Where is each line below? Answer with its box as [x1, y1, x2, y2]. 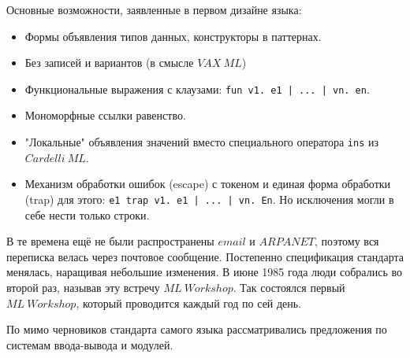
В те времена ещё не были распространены [6, 233, 214, 249]
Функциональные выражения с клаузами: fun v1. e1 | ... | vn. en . [24, 80, 370, 97]
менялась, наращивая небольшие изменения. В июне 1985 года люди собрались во [6, 264, 402, 280]
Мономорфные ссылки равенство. [24, 107, 186, 124]
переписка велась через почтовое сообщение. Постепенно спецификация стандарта [6, 248, 404, 264]
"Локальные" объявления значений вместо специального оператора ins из [24, 134, 379, 150]
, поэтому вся [314, 233, 379, 249]
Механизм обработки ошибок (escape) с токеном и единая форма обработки [24, 175, 391, 192]
